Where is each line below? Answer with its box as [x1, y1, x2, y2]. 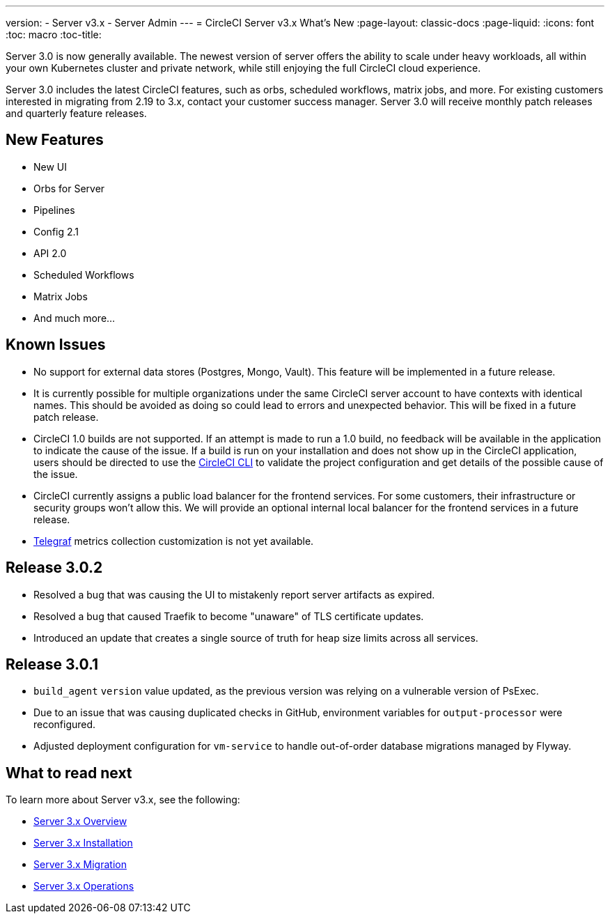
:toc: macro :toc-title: [6, 29, 102, 40]
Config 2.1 [33, 225, 79, 238]
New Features [6, 131, 104, 149]
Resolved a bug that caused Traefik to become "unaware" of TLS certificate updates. [33, 610, 424, 622]
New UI [33, 160, 68, 173]
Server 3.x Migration [33, 858, 127, 871]
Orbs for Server [33, 182, 105, 194]
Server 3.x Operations [33, 880, 134, 893]
